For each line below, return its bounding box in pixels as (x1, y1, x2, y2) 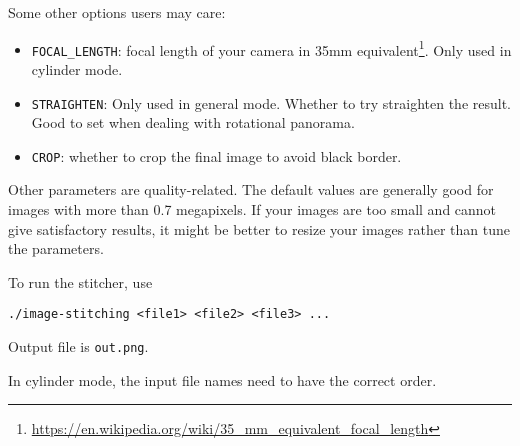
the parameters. (8, 238, 104, 259)
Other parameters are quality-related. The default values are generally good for (8, 179, 494, 200)
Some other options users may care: (8, 2, 226, 22)
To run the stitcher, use (8, 271, 153, 292)
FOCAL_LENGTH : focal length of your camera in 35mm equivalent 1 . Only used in (31, 36, 512, 60)
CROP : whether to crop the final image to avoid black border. (31, 145, 402, 166)
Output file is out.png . (8, 336, 149, 357)
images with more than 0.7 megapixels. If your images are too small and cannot (8, 199, 497, 219)
